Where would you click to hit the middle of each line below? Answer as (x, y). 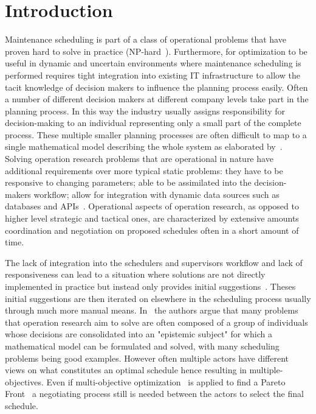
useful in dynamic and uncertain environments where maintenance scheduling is (153, 63)
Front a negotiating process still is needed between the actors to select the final (154, 394)
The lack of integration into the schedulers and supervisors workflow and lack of (154, 262)
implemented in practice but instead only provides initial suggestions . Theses (150, 286)
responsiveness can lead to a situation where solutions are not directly (135, 274)
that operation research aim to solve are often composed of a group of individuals (156, 322)
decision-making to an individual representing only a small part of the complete (153, 123)
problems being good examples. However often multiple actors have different (147, 358)
